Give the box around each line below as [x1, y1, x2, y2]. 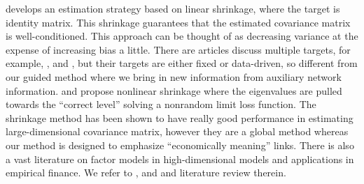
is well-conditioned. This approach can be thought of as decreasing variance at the [6, 29, 358, 43]
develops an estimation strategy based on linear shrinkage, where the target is [6, 1, 340, 15]
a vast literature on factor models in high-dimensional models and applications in [6, 151, 354, 166]
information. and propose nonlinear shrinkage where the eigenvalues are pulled [6, 83, 342, 98]
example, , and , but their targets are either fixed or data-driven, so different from [6, 56, 358, 70]
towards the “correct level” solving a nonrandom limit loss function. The [6, 97, 316, 112]
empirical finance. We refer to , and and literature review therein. [6, 165, 286, 180]
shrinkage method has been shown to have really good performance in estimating [6, 110, 353, 125]
